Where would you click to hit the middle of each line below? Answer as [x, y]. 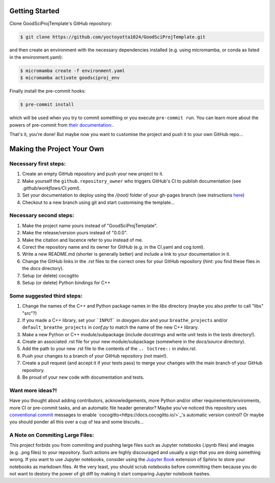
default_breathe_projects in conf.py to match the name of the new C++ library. [111, 327]
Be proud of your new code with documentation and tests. [83, 378]
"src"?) [30, 313]
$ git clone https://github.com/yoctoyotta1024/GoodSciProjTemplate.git [113, 37]
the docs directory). [43, 269]
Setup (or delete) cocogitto [50, 276]
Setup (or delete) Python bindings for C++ [66, 282]
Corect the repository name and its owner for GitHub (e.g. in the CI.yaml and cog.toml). [113, 247]
